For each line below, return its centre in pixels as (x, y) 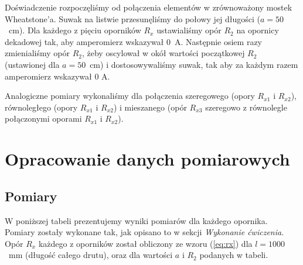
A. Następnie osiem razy (218, 41)
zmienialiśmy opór (37, 53)
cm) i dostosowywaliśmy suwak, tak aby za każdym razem (194, 64)
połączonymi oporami (43, 118)
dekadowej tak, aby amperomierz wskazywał (84, 41)
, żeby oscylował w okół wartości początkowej (163, 53)
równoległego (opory (41, 107)
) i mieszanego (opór (150, 107)
